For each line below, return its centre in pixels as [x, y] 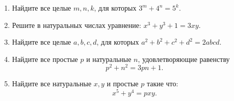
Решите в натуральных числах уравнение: [76, 25]
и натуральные [109, 59]
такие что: [162, 83]
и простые [123, 83]
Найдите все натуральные [52, 83]
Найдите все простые [45, 59]
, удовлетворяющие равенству [184, 59]
